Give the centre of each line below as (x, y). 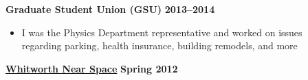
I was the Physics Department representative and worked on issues (162, 32)
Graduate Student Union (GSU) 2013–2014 (110, 9)
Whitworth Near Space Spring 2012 (92, 68)
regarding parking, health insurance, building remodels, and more (159, 45)
